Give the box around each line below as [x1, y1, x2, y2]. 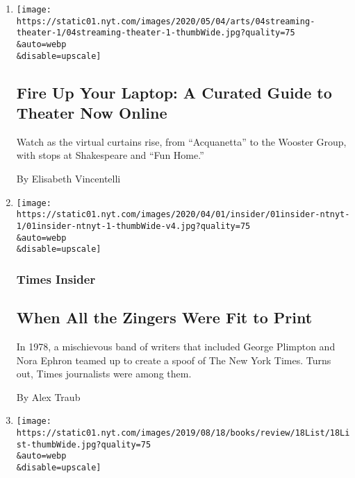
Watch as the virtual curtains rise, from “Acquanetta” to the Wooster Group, [16, 134, 347, 148]
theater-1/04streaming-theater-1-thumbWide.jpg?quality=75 [16, 28, 295, 38]
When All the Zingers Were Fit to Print [16, 307, 313, 328]
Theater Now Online [16, 102, 167, 123]
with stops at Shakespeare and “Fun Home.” [16, 148, 204, 162]
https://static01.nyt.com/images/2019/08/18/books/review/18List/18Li [16, 428, 350, 438]
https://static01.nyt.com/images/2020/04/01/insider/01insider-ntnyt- [16, 210, 350, 220]
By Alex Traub [16, 389, 81, 404]
